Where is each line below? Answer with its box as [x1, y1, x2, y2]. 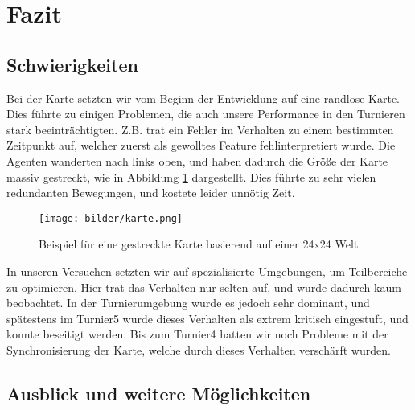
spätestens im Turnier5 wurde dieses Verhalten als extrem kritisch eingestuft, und [6, 310, 409, 326]
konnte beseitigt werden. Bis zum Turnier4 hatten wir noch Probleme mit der [6, 326, 388, 342]
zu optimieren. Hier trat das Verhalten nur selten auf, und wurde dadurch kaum [6, 278, 401, 295]
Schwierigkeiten [6, 51, 138, 76]
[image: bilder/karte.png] [39, 212, 183, 224]
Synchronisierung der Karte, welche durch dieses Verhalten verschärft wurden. [6, 341, 391, 358]
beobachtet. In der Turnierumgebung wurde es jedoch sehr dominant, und [6, 294, 370, 311]
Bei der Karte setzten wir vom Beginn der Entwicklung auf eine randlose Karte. [6, 89, 401, 106]
